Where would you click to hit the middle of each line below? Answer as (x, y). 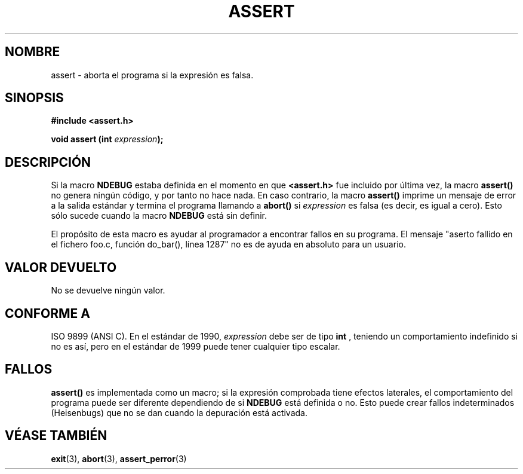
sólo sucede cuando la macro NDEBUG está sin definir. (159, 216)
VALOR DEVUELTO (61, 267)
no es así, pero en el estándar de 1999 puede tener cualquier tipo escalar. (196, 346)
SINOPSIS (34, 98)
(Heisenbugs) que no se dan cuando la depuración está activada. (179, 412)
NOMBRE (33, 52)
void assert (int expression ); (107, 139)
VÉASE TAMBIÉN (56, 436)
